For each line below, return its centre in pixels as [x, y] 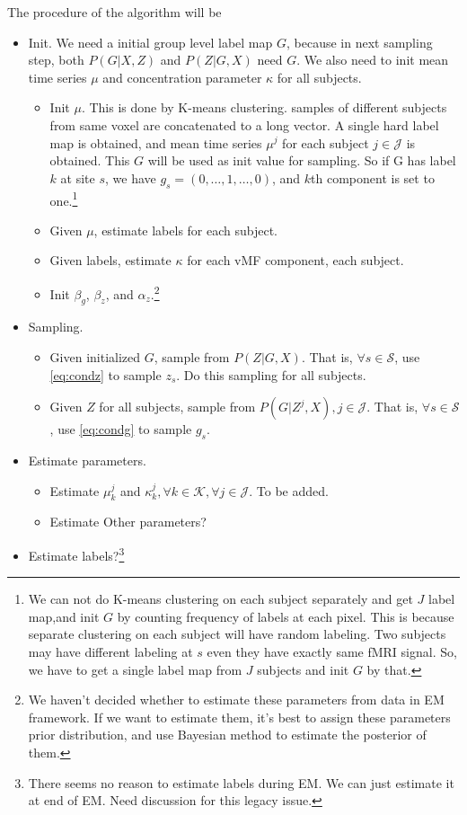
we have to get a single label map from [135, 669]
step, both [56, 60]
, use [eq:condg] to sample [121, 429]
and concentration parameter [182, 77]
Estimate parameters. [87, 461]
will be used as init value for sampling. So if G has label [302, 160]
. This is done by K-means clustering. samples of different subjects [264, 107]
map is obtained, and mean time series [156, 142]
